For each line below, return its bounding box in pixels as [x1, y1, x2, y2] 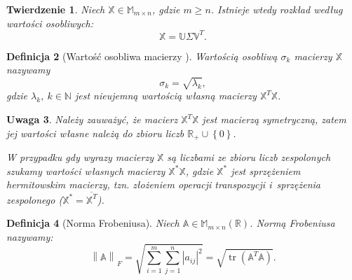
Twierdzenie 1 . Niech [6, 2, 105, 16]
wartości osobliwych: [6, 15, 93, 30]
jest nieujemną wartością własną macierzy [74, 88, 257, 103]
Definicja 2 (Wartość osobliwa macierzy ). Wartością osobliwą [6, 48, 278, 63]
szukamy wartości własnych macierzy [6, 163, 165, 178]
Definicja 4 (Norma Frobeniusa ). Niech [6, 216, 180, 230]
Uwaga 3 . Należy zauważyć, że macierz [6, 112, 178, 127]
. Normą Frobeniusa [250, 216, 335, 230]
